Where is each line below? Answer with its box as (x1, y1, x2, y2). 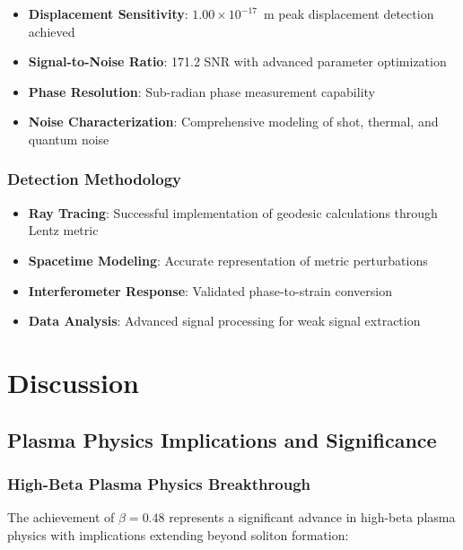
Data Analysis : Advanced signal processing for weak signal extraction (28, 311, 421, 330)
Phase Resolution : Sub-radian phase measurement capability (28, 82, 375, 100)
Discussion (7, 363, 139, 400)
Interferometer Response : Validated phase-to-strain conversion (28, 281, 392, 300)
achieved (28, 22, 75, 40)
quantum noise (28, 129, 109, 148)
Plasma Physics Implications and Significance (7, 425, 437, 453)
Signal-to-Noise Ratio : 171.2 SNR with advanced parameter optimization (28, 52, 447, 71)
